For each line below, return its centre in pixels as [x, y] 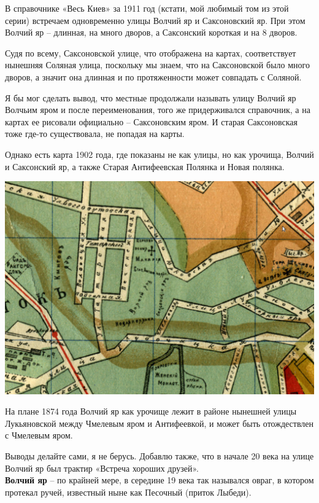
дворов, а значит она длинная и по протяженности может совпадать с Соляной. [153, 76]
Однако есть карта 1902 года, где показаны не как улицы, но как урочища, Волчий [159, 154]
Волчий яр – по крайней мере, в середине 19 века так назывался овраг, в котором [159, 480]
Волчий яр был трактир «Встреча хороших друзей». [102, 468]
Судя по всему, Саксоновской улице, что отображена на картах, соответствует [151, 53]
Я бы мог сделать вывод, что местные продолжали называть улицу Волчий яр [151, 97]
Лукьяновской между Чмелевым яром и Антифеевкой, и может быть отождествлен [159, 423]
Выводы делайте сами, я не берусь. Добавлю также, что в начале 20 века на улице [159, 456]
